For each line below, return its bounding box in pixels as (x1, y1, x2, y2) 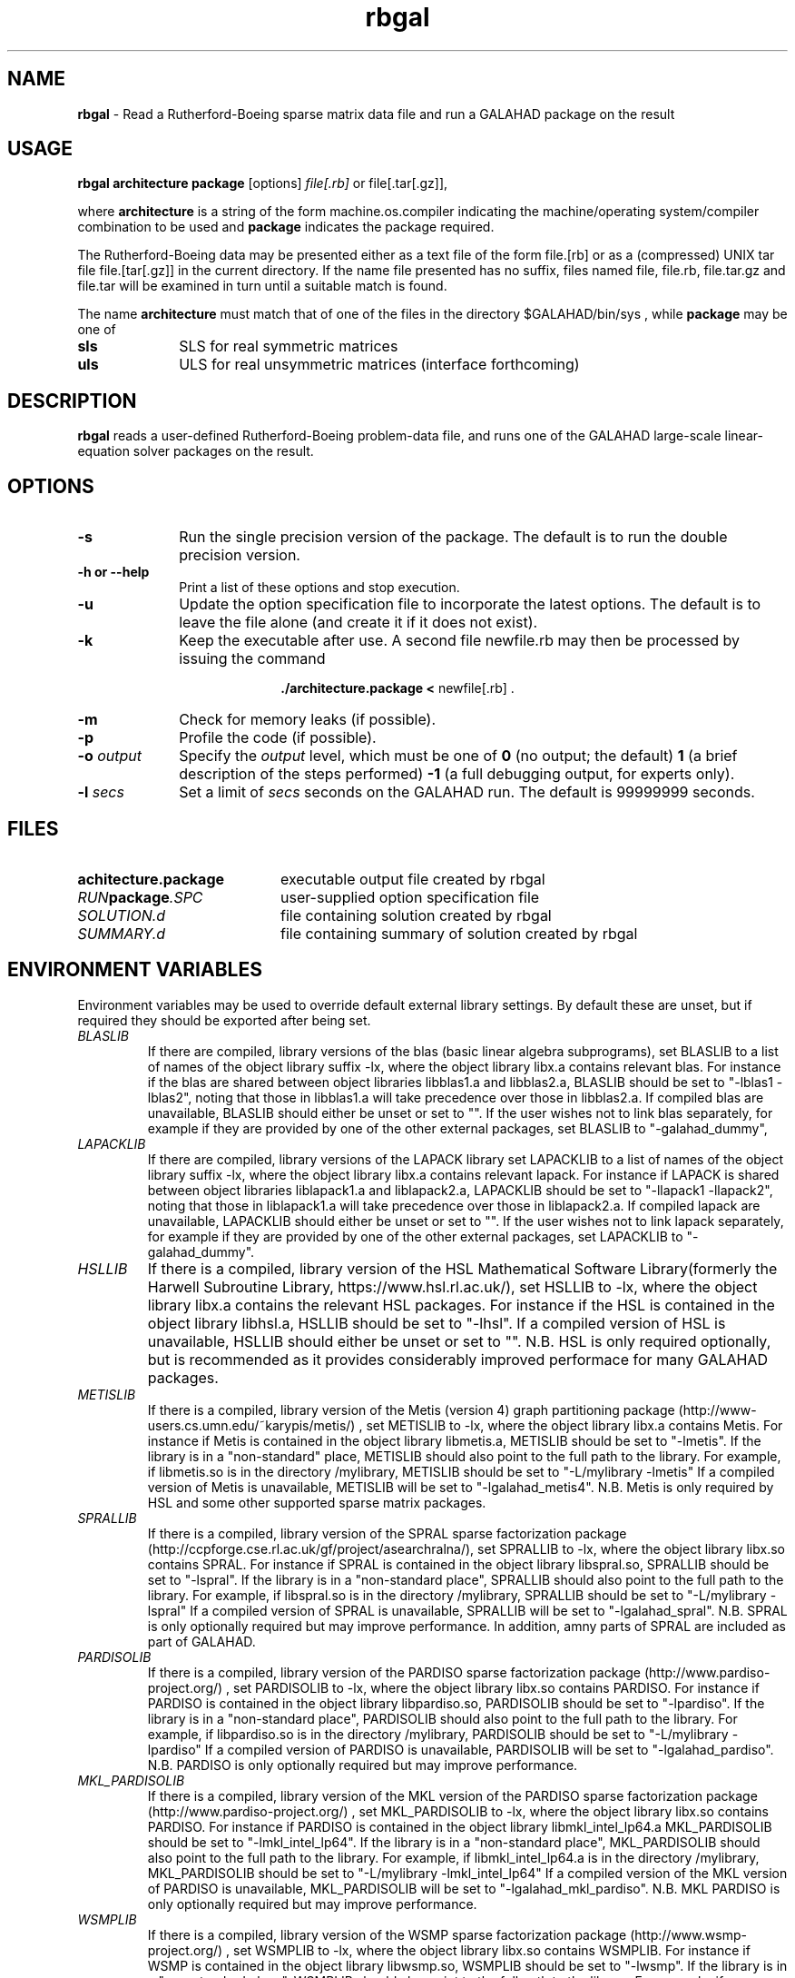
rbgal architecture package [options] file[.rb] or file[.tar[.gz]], (77, 175, 448, 192)
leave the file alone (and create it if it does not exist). (179, 613, 538, 632)
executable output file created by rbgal (280, 869, 545, 888)
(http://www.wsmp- (630, 1926, 747, 1943)
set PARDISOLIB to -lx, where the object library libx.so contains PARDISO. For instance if (233, 1679, 760, 1696)
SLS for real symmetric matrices (179, 337, 398, 356)
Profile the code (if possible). (179, 728, 377, 747)
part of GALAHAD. (147, 1633, 256, 1649)
